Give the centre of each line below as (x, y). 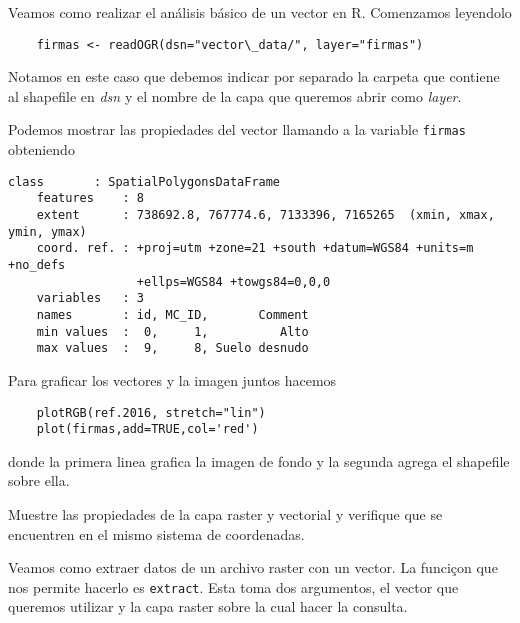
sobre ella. (39, 480)
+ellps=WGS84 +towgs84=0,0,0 (233, 281)
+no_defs (37, 264)
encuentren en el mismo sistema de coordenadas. (156, 533)
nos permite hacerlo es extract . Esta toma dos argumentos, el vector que (233, 586)
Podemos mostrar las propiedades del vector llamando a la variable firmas (237, 129)
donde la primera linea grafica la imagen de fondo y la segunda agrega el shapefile (259, 460)
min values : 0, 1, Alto (172, 331)
